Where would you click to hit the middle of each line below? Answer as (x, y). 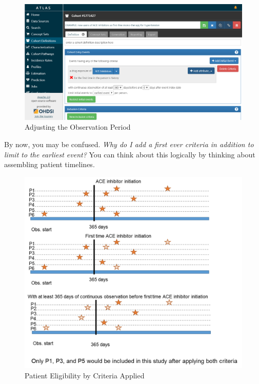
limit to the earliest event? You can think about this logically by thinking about (130, 154)
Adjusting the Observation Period (78, 127)
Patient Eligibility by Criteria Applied (85, 375)
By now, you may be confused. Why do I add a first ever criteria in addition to (129, 144)
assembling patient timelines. (49, 164)
